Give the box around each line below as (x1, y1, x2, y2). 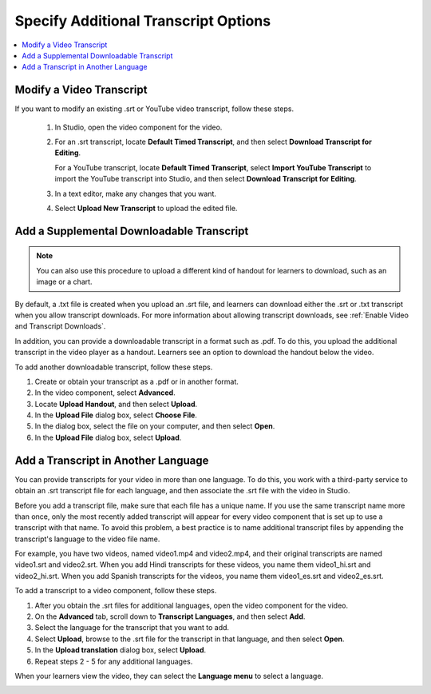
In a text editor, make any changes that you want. (54, 189, 217, 198)
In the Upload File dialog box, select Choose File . (34, 410, 197, 420)
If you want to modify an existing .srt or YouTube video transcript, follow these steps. (14, 104, 295, 114)
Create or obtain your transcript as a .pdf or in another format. (34, 377, 239, 386)
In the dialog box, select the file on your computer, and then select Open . (34, 421, 275, 431)
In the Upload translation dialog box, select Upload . (34, 645, 207, 655)
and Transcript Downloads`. (14, 321, 106, 331)
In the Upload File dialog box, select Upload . (34, 433, 182, 442)
